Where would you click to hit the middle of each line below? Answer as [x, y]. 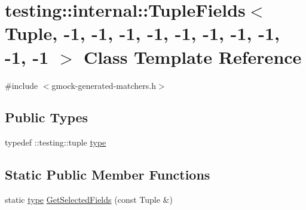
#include [22, 85]
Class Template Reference [193, 56]
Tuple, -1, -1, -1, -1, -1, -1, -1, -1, [142, 33]
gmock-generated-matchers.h [104, 85]
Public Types [47, 117]
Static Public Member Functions [108, 175]
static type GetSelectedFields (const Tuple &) [89, 200]
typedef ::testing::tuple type [56, 142]
